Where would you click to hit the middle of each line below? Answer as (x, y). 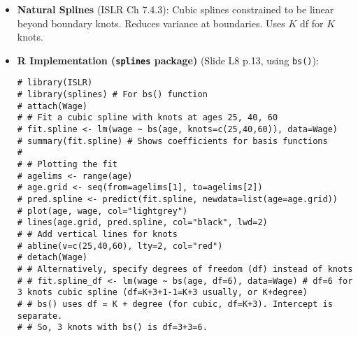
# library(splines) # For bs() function (112, 95)
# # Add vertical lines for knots (97, 234)
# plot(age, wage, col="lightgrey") (102, 211)
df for (312, 23)
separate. (40, 316)
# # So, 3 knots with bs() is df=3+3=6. (112, 328)
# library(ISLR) (55, 83)
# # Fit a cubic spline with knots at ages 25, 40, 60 (148, 118)
